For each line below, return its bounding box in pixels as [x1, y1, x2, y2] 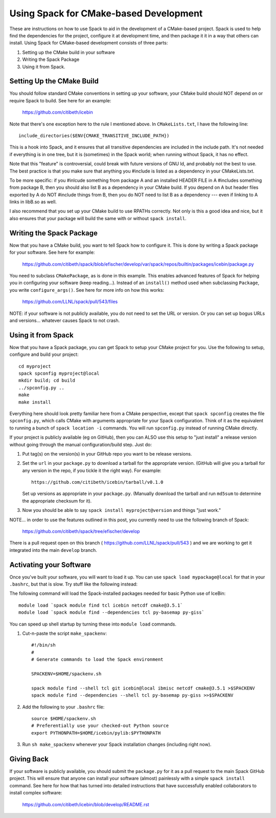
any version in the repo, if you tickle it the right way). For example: [22, 467, 162, 473]
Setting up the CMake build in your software [22, 49, 115, 55]
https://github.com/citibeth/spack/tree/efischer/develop [22, 528, 140, 534]
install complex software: [9, 790, 62, 796]
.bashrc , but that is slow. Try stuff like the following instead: [9, 581, 138, 587]
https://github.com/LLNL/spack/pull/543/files [22, 298, 118, 305]
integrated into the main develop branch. [9, 547, 97, 553]
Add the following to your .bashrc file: [22, 704, 105, 710]
